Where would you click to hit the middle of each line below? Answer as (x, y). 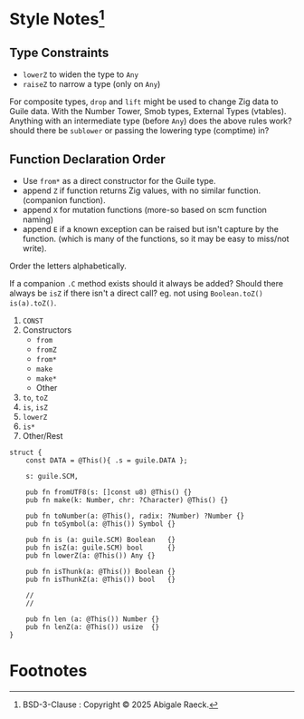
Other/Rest (43, 436)
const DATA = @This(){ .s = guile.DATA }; (107, 461)
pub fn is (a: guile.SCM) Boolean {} (101, 540)
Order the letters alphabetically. (68, 266)
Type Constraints (59, 52)
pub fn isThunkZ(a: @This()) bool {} (101, 580)
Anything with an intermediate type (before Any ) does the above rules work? (151, 121)
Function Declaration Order (87, 159)
